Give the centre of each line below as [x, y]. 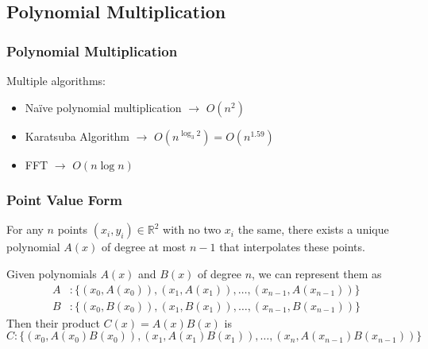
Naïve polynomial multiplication [103, 107]
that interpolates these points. [292, 247]
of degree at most [144, 247]
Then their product [53, 322]
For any [25, 229]
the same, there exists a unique [313, 229]
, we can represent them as [317, 273]
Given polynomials [52, 273]
